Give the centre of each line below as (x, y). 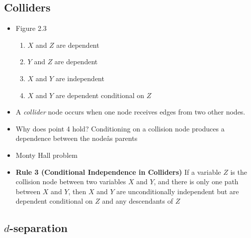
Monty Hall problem (46, 155)
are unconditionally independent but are (178, 191)
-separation (38, 228)
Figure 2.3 (31, 28)
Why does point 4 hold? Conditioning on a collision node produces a (120, 128)
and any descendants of (137, 201)
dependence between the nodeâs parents (77, 138)
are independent (80, 78)
